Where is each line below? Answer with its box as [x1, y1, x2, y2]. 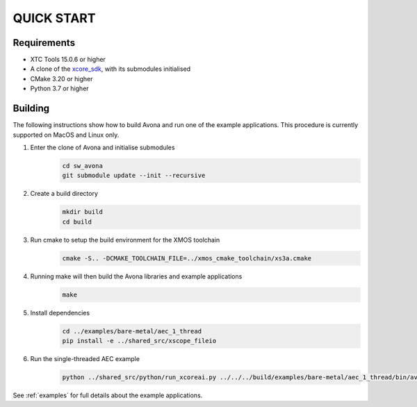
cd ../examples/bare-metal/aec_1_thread [62, 327, 202, 335]
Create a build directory [30, 190, 99, 198]
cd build [62, 217, 92, 226]
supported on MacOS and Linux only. [13, 131, 120, 139]
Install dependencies [30, 308, 90, 317]
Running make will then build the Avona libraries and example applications [30, 272, 243, 281]
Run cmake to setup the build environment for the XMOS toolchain [30, 235, 220, 244]
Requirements [13, 37, 76, 49]
